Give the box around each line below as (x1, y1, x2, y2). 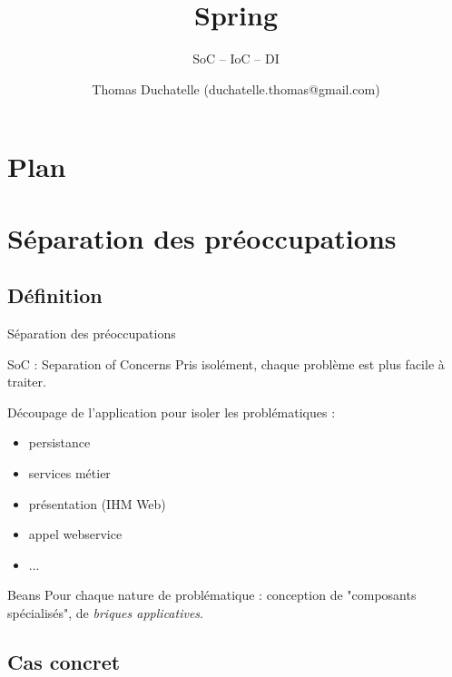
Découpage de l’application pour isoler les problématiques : (7, 402, 336, 421)
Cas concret (7, 648, 121, 675)
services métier (28, 464, 111, 483)
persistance (28, 433, 91, 452)
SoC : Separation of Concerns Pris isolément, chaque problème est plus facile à (7, 354, 445, 373)
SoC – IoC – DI (192, 49, 280, 68)
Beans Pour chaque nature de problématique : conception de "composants (7, 585, 417, 604)
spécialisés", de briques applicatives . (7, 603, 203, 623)
